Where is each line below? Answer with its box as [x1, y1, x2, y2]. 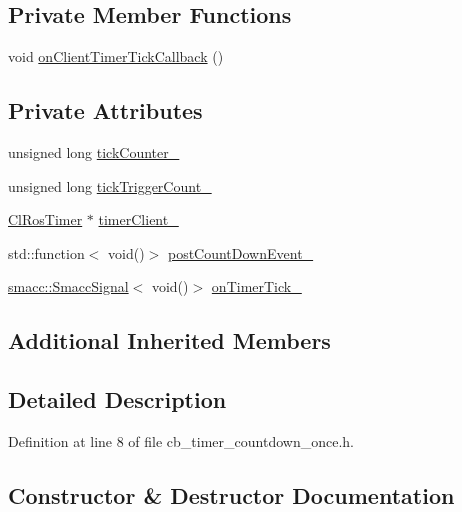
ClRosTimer [8, 209, 83, 230]
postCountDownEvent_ [167, 242, 314, 263]
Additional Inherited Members [8, 325, 331, 356]
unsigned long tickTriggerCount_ [8, 175, 212, 196]
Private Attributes [8, 95, 203, 126]
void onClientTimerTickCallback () [8, 46, 224, 67]
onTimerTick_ [211, 276, 302, 297]
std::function [8, 242, 85, 263]
